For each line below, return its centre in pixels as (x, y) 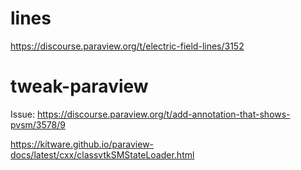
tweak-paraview (79, 86)
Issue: (23, 114)
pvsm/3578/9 (38, 124)
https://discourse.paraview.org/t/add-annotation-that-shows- (163, 114)
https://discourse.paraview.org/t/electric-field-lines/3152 (127, 46)
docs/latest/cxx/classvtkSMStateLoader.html (102, 154)
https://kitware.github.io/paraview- (82, 144)
